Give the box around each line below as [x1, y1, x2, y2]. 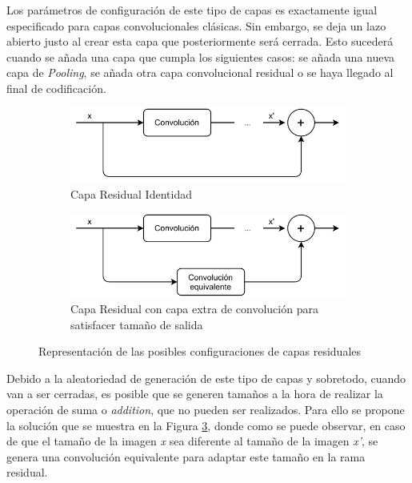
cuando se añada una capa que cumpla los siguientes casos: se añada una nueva [6, 48, 395, 65]
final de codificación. [6, 79, 106, 96]
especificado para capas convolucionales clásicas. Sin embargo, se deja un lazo [6, 17, 386, 34]
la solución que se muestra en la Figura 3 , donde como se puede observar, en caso [6, 417, 406, 433]
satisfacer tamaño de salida [70, 316, 203, 332]
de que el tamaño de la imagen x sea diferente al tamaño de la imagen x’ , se [6, 433, 378, 449]
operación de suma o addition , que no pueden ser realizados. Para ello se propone [6, 401, 405, 418]
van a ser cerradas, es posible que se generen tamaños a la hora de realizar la [6, 385, 383, 402]
